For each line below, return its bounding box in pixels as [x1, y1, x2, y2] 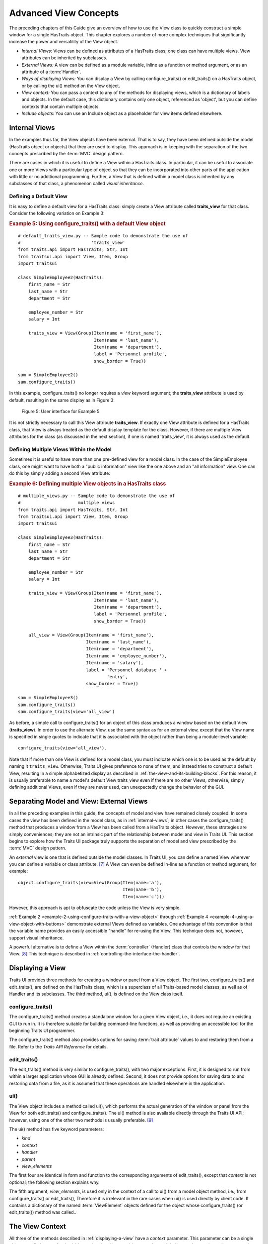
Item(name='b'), [122, 887, 162, 893]
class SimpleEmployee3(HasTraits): [18, 535, 105, 540]
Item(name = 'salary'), [86, 660, 144, 666]
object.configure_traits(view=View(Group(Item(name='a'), [18, 880, 162, 885]
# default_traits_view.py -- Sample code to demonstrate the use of [18, 233, 188, 238]
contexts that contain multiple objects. [21, 104, 100, 109]
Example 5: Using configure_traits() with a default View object [9, 220, 166, 227]
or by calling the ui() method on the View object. [21, 83, 120, 89]
